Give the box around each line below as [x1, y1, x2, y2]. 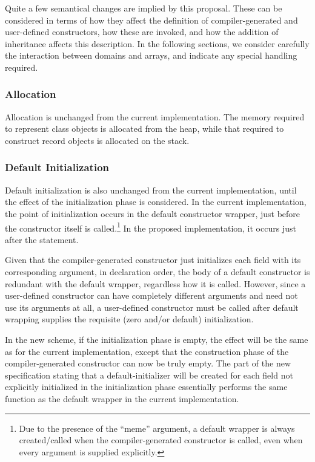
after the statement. [5, 233, 79, 246]
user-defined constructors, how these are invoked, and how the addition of [5, 25, 279, 38]
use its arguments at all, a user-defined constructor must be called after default [5, 301, 299, 313]
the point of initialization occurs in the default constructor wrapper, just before [5, 207, 300, 220]
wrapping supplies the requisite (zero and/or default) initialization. [5, 313, 254, 325]
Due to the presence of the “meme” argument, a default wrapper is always [19, 421, 295, 434]
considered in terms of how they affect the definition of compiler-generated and [5, 13, 298, 26]
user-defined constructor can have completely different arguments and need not [5, 289, 298, 302]
